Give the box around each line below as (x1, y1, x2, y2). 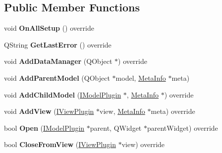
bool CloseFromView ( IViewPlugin (4, 139, 116, 150)
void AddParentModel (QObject (4, 72, 110, 83)
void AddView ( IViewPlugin (4, 106, 94, 116)
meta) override (151, 106, 195, 116)
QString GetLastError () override (4, 39, 111, 50)
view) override (121, 139, 165, 150)
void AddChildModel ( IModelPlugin (4, 89, 121, 100)
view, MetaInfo (100, 106, 145, 116)
